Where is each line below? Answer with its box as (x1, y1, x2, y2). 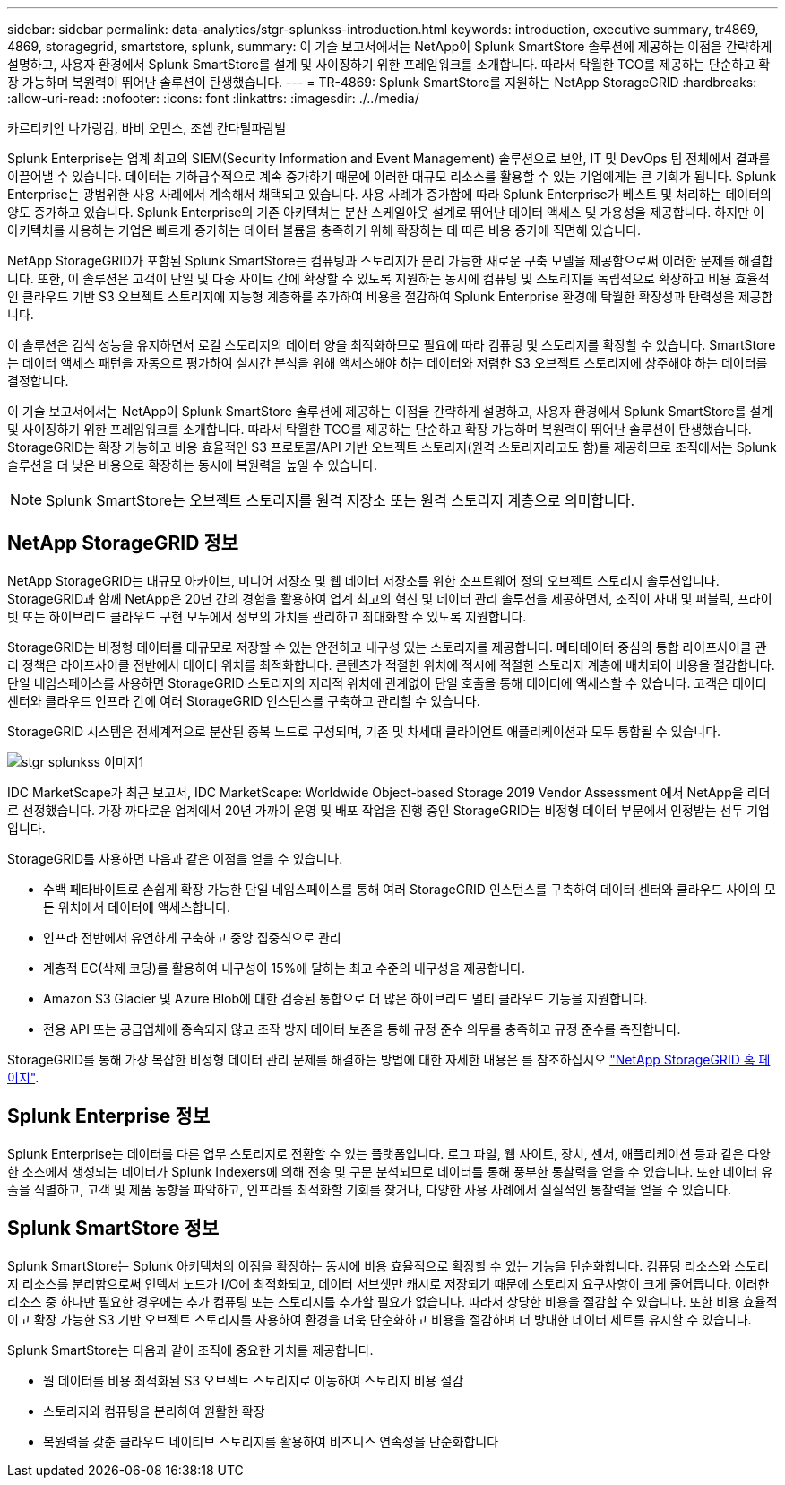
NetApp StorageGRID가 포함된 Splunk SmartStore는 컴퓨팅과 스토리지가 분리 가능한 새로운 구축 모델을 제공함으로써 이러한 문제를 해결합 (7, 253, 773, 268)
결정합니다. (7, 373, 69, 388)
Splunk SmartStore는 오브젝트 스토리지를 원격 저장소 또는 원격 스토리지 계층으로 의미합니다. (46, 491, 635, 509)
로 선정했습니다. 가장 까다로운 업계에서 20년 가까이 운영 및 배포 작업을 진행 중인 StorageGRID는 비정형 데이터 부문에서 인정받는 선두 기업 (7, 802, 770, 818)
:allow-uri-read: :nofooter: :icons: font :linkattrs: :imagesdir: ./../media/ (7, 91, 419, 106)
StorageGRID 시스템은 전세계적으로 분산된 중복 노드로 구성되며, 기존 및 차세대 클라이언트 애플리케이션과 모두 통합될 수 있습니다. (7, 723, 721, 739)
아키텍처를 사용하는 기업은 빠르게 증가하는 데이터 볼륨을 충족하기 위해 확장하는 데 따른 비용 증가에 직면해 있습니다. (7, 222, 642, 238)
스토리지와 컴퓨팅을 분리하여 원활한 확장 (43, 1402, 265, 1419)
